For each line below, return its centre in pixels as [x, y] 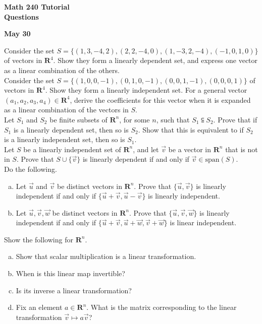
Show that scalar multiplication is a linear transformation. [106, 256]
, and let [146, 149]
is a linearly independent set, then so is [65, 139]
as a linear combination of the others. [62, 70]
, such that [173, 119]
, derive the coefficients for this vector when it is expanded [160, 100]
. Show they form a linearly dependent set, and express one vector [155, 60]
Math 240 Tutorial [37, 7]
